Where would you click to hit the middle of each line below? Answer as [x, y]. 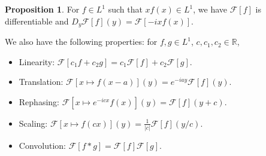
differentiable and [37, 21]
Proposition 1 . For [42, 9]
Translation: [41, 82]
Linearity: [37, 61]
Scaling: [33, 123]
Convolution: [42, 146]
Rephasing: [39, 101]
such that [125, 9]
